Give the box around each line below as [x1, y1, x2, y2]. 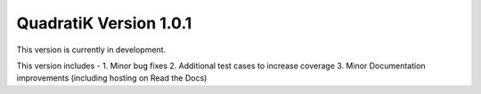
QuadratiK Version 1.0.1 [16, 13, 192, 33]
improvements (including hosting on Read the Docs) [16, 73, 208, 83]
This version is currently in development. [16, 44, 167, 55]
